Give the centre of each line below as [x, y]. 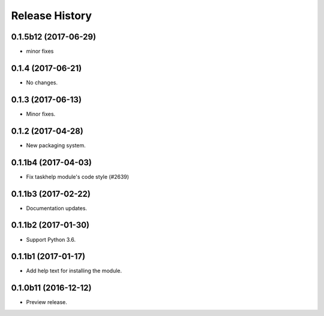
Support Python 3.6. [51, 239]
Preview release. [46, 302]
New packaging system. [56, 145]
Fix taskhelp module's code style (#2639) [77, 177]
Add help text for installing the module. [74, 271]
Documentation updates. [56, 208]
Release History [52, 16]
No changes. [42, 82]
